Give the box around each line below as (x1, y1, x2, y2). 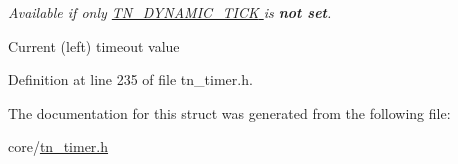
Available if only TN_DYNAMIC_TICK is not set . (8, 2, 332, 22)
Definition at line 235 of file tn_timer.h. (8, 69, 253, 90)
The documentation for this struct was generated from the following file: (8, 102, 451, 123)
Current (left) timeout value (8, 35, 180, 56)
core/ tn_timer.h (8, 136, 109, 157)
